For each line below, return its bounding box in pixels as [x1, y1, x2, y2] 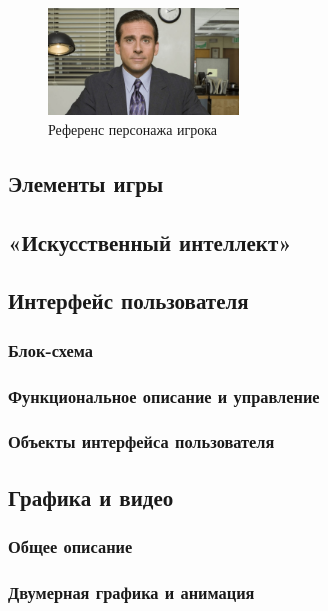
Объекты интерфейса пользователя [8, 429, 275, 454]
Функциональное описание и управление [8, 383, 320, 408]
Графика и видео [8, 481, 174, 512]
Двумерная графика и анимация [8, 579, 255, 604]
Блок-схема [8, 337, 93, 362]
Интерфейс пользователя [8, 285, 249, 316]
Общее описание [8, 534, 133, 559]
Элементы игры [8, 167, 164, 198]
